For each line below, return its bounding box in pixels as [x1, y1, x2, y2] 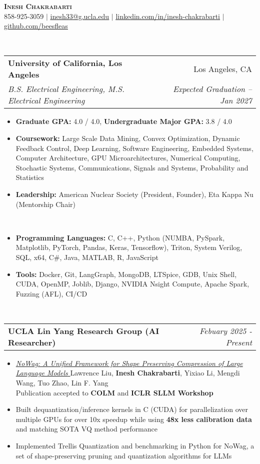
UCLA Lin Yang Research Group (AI [8, 324, 159, 336]
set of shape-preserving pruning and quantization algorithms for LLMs [15, 450, 232, 460]
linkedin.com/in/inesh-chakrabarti [115, 10, 220, 21]
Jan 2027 [219, 94, 252, 106]
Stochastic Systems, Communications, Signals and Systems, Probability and [15, 162, 248, 172]
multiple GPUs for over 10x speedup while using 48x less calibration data [15, 413, 252, 424]
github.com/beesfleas [4, 20, 68, 31]
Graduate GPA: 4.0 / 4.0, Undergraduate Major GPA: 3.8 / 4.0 [15, 116, 232, 126]
